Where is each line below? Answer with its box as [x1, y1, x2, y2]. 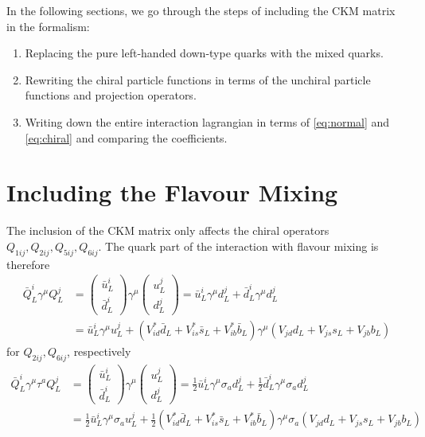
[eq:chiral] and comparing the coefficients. [25, 129, 228, 146]
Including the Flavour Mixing [6, 176, 338, 209]
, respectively [67, 342, 131, 359]
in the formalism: [6, 18, 90, 34]
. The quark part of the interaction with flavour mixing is [98, 237, 379, 254]
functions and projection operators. [25, 87, 197, 103]
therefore [6, 256, 50, 272]
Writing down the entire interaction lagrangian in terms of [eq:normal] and [25, 113, 390, 130]
